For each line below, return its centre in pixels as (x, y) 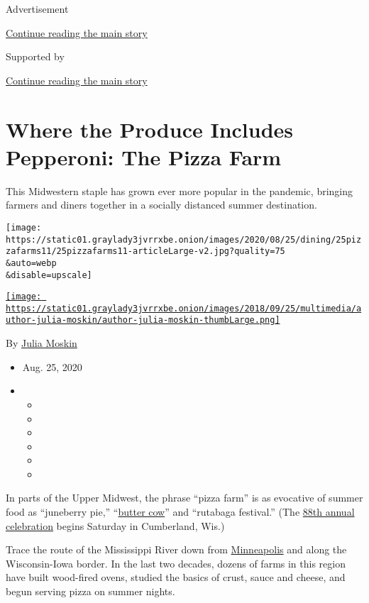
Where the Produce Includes (150, 129)
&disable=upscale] (49, 275)
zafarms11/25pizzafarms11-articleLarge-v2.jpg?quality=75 (145, 251)
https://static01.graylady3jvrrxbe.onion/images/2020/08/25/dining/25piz (184, 239)
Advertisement (37, 9)
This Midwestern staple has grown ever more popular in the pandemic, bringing (180, 190)
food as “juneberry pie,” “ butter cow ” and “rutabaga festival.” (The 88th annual (180, 512)
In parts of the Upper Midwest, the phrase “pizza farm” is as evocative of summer (184, 498)
